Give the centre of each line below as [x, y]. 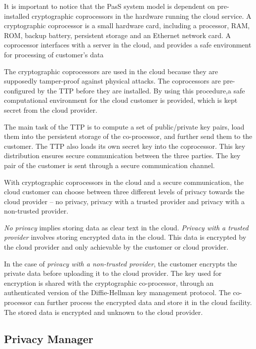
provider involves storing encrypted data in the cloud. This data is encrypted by [125, 237]
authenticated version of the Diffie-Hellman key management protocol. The [117, 292]
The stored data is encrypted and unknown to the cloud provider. [104, 312]
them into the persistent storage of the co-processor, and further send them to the [128, 136]
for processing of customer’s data [54, 54]
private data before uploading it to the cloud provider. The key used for [113, 273]
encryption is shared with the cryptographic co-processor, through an [109, 283]
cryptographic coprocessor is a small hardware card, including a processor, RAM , [127, 25]
